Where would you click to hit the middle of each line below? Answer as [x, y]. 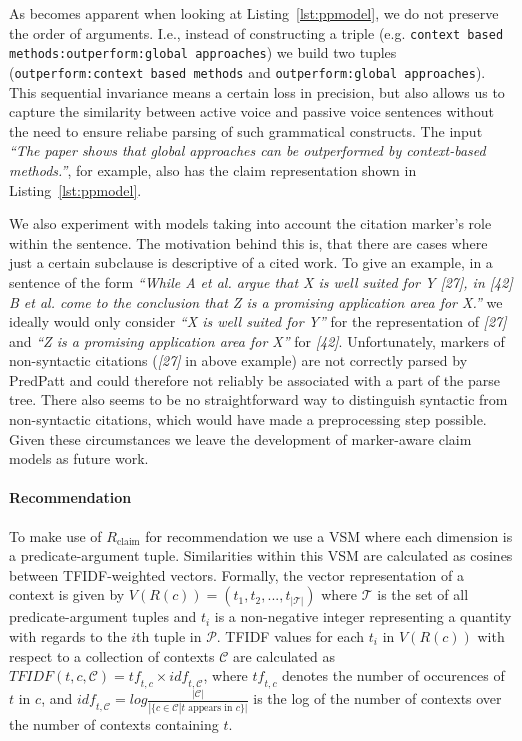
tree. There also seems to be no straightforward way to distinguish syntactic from [258, 399]
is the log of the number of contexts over [377, 698]
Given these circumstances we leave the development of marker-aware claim [240, 438]
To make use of [55, 535]
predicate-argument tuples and [103, 616]
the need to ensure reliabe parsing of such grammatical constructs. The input [246, 130]
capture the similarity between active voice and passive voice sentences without [251, 111]
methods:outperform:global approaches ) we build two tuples [203, 52]
